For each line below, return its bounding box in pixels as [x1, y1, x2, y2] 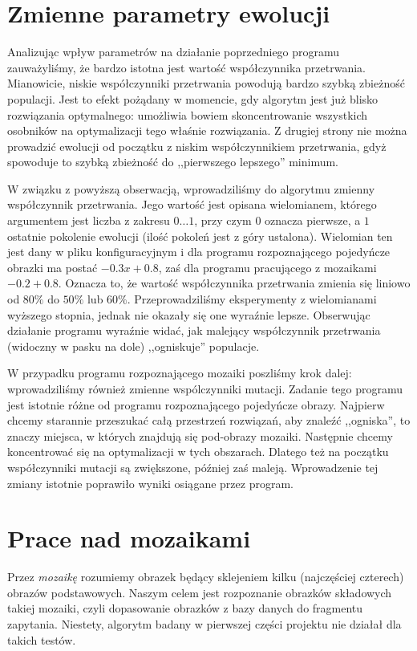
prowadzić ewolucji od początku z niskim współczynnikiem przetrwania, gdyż [7, 137, 387, 154]
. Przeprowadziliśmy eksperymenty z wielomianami [127, 291, 377, 307]
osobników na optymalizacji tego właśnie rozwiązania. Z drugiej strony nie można [7, 122, 407, 139]
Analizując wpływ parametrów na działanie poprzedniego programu [7, 43, 340, 60]
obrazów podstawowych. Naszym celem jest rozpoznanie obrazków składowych [7, 584, 392, 600]
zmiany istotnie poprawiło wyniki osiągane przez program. [7, 474, 294, 491]
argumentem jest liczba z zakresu [7, 212, 170, 229]
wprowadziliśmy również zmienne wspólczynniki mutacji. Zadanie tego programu [7, 380, 403, 397]
